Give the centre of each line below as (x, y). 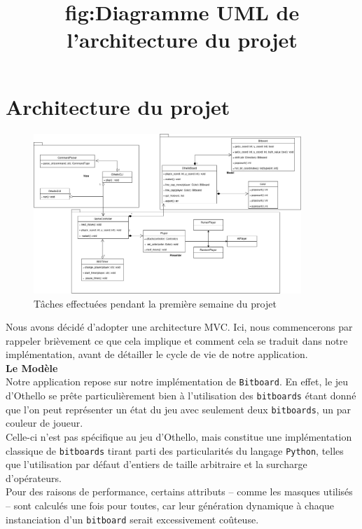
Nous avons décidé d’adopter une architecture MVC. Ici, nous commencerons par (179, 327)
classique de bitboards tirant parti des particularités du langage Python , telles (175, 450)
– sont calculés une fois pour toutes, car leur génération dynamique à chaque (170, 506)
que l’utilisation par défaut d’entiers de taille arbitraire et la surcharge (156, 464)
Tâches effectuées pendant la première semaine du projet (155, 303)
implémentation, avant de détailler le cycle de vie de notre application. (157, 354)
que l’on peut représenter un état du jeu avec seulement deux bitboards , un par (178, 409)
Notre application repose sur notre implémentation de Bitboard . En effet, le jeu (177, 382)
